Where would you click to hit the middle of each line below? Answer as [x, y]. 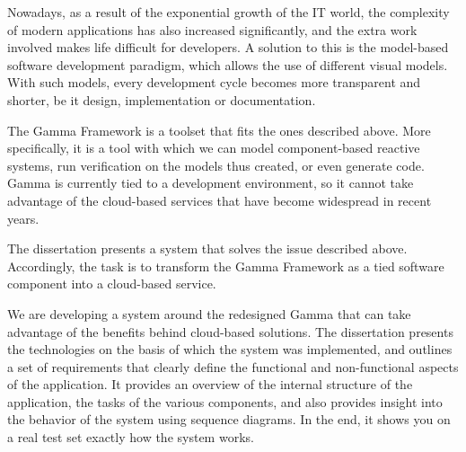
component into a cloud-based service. [112, 284]
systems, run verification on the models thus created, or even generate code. [216, 165]
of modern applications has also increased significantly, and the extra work [212, 29]
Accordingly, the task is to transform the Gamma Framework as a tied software [226, 266]
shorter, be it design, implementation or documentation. [162, 99]
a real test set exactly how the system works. [131, 437]
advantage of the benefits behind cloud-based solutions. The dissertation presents [230, 331]
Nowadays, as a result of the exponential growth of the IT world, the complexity [229, 12]
